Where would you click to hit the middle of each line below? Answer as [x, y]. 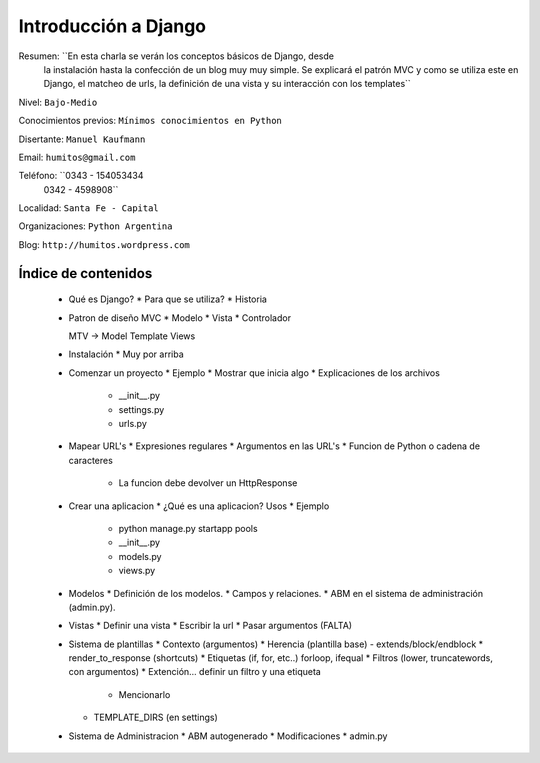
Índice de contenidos [85, 273]
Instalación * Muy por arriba [126, 354]
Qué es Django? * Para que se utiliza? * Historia [167, 299]
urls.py [132, 423]
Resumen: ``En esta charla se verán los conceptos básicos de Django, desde [176, 56]
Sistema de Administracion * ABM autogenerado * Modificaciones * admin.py [228, 736]
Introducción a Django [112, 26]
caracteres [91, 460]
